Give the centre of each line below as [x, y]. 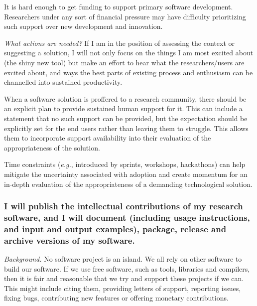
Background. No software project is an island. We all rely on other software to [123, 259]
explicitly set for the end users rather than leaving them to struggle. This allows [126, 128]
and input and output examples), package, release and [115, 229]
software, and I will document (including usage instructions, [127, 217]
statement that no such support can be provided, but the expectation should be [126, 118]
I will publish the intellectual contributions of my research [124, 206]
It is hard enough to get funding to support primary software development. [119, 6]
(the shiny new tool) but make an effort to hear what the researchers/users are [124, 62]
